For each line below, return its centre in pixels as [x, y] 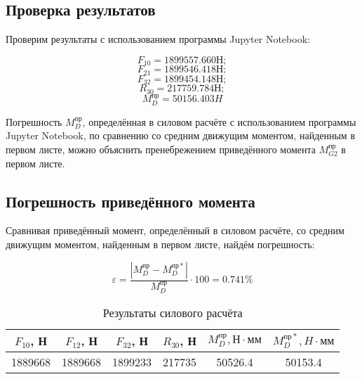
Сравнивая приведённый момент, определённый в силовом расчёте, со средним [175, 230]
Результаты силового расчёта [173, 312]
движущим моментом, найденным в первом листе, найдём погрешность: [160, 244]
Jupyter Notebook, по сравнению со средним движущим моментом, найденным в [180, 135]
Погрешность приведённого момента [130, 201]
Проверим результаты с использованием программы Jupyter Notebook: [158, 39]
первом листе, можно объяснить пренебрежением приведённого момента [161, 149]
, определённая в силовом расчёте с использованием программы [219, 121]
